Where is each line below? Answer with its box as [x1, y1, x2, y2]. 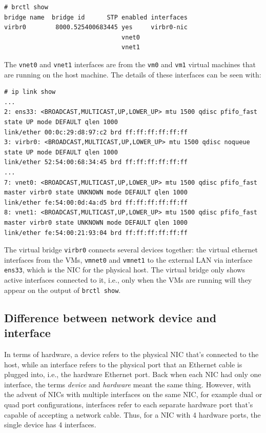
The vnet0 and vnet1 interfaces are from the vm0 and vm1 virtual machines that [4, 58, 256, 69]
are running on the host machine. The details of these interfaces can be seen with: [4, 69, 261, 80]
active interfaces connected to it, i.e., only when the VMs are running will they [4, 274, 252, 285]
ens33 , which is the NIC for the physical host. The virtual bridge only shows [4, 264, 245, 275]
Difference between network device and [4, 309, 217, 325]
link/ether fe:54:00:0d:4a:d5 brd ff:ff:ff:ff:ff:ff [4, 199, 188, 206]
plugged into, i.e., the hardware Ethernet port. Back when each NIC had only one [4, 369, 261, 380]
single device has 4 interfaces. [4, 419, 96, 430]
